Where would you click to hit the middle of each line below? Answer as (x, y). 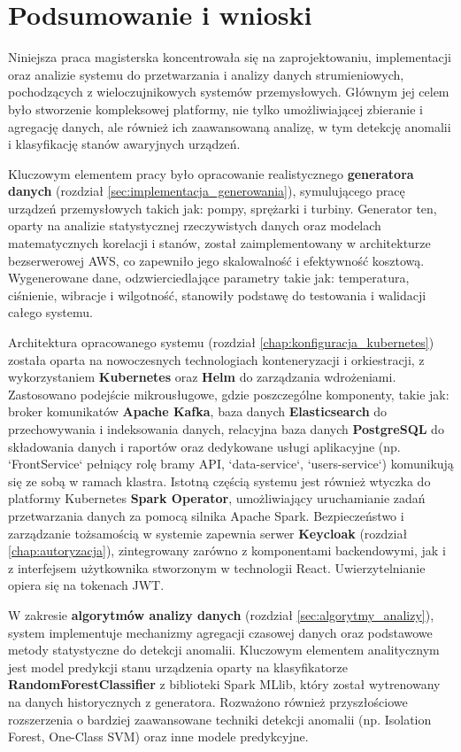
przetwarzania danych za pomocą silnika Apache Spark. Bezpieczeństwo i (206, 515)
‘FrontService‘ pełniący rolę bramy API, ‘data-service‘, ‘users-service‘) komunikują (231, 464)
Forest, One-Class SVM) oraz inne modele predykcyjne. (158, 736)
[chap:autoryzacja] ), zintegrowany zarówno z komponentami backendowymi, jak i (227, 550)
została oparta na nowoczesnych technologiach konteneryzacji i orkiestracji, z (216, 359)
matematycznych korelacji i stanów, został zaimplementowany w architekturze (219, 243)
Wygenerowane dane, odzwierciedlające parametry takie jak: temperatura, (209, 278)
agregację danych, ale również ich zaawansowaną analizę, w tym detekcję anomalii (230, 126)
